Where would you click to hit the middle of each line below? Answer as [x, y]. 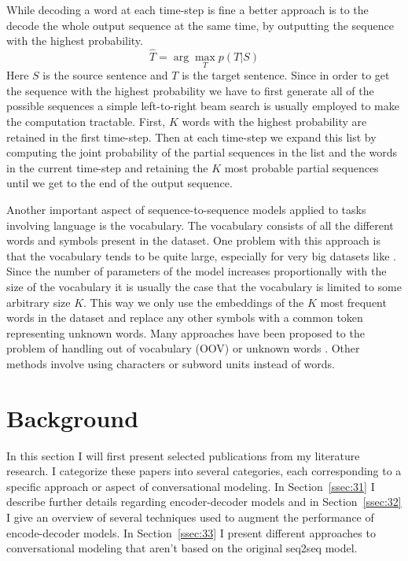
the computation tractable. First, [86, 121]
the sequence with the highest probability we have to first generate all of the [190, 90]
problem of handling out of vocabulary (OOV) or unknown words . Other [183, 348]
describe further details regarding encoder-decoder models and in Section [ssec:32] [204, 502]
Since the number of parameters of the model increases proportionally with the [197, 271]
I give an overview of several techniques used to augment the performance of [190, 517]
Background [73, 417]
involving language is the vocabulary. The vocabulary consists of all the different [200, 225]
